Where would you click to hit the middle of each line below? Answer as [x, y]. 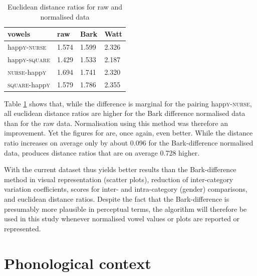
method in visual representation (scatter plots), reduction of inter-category [119, 179]
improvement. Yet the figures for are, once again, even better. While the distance [128, 133]
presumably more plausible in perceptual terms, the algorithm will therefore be [125, 209]
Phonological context [78, 263]
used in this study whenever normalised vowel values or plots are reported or [122, 219]
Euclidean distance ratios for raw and [65, 7]
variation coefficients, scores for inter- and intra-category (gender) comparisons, [126, 189]
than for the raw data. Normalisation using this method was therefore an [116, 123]
